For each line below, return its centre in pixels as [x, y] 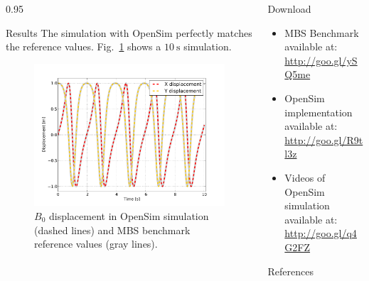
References [291, 271]
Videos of [305, 177]
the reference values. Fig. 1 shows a [84, 46]
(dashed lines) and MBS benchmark [112, 230]
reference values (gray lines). [96, 244]
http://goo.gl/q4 [321, 233]
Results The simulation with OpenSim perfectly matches [129, 32]
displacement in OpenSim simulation [129, 216]
